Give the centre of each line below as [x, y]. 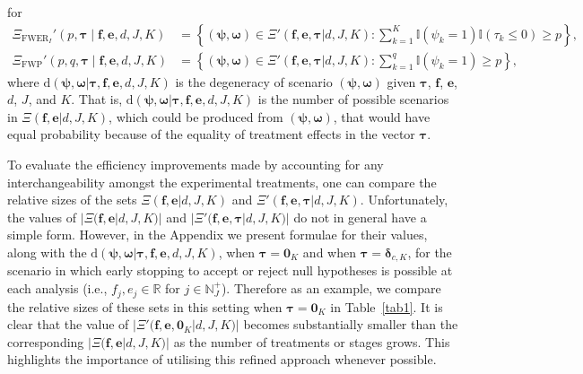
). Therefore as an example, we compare [331, 288]
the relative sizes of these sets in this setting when [145, 306]
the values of [42, 217]
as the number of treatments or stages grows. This [312, 341]
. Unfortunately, [404, 200]
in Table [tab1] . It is [387, 306]
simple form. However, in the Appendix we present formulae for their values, [218, 235]
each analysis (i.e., [57, 288]
